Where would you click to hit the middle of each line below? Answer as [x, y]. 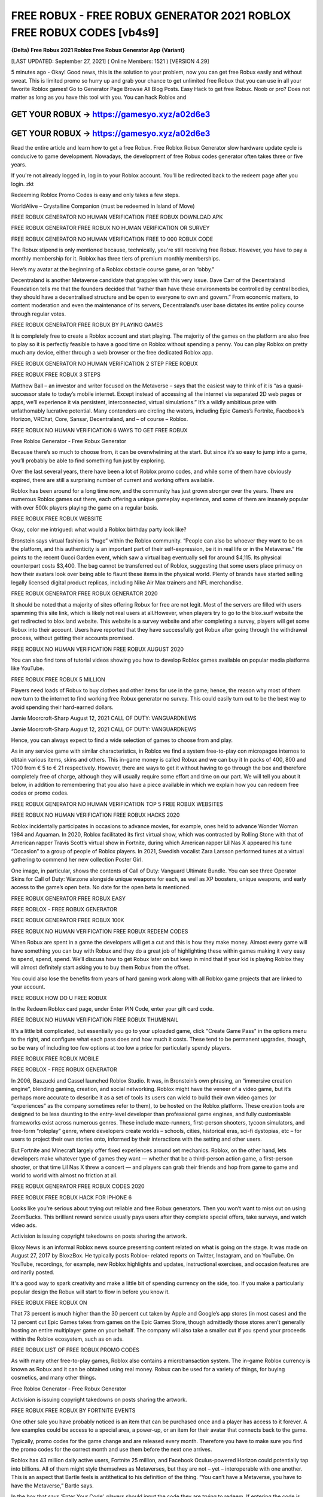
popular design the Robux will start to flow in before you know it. [90, 1292]
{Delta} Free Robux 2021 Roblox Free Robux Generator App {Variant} [98, 50]
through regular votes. [38, 314]
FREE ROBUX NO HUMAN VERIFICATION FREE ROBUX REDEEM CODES [100, 931]
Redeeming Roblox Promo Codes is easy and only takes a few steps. [95, 195]
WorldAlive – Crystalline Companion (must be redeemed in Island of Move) [103, 206]
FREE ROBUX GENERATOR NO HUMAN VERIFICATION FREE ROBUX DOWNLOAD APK [117, 217]
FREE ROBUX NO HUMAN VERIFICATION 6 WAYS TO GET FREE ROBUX [99, 430]
